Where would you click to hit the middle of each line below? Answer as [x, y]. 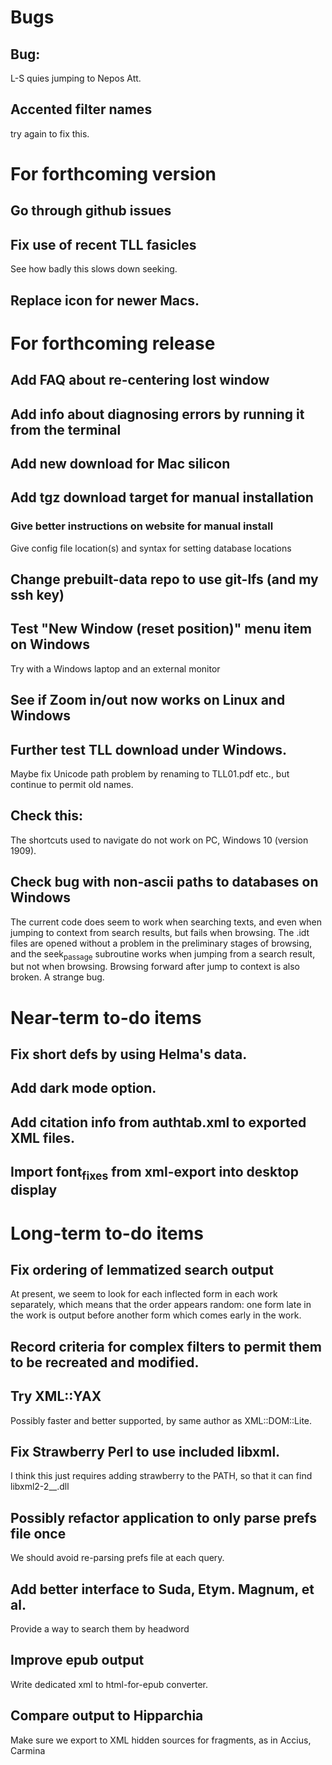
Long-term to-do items [107, 1233]
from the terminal [66, 429]
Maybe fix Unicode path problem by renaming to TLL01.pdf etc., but [150, 774]
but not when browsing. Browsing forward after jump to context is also [155, 967]
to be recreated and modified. [105, 1362]
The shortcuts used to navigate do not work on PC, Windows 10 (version [159, 840]
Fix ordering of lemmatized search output [142, 1269]
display [34, 1190]
